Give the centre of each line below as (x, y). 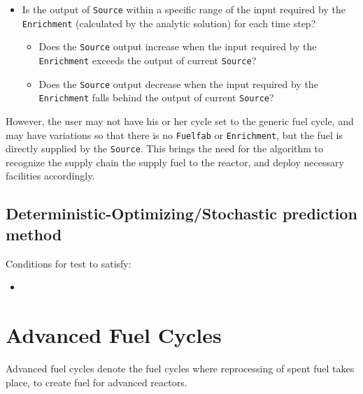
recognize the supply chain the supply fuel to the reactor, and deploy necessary (175, 162)
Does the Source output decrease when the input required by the (178, 83)
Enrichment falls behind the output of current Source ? (156, 97)
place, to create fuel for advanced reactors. (97, 382)
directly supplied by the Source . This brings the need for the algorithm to (165, 148)
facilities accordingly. (50, 176)
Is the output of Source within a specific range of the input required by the (184, 9)
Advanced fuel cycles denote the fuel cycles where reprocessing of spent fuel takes (180, 368)
